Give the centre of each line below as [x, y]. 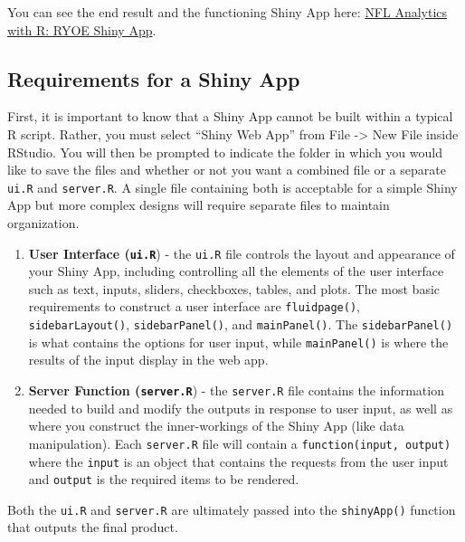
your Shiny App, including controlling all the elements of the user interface [236, 271]
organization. [43, 223]
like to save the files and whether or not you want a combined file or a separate [227, 170]
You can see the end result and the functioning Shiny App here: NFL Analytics [228, 12]
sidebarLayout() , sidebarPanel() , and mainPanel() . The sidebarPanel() [241, 324]
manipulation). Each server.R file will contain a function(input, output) [240, 443]
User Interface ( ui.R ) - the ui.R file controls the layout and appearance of [242, 253]
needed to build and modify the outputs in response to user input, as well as [241, 408]
